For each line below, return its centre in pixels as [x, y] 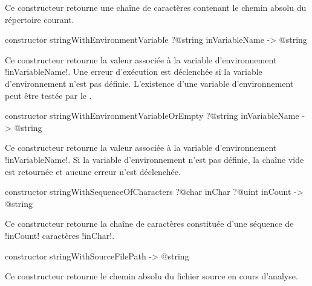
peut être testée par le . [48, 95]
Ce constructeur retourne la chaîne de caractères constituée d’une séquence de [149, 224]
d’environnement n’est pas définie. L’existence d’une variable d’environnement [149, 83]
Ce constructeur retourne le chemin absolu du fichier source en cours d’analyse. [151, 276]
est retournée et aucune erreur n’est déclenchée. [93, 171]
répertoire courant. [40, 19]
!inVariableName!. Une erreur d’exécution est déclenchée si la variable [134, 71]
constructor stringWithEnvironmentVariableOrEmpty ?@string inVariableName [152, 116]
